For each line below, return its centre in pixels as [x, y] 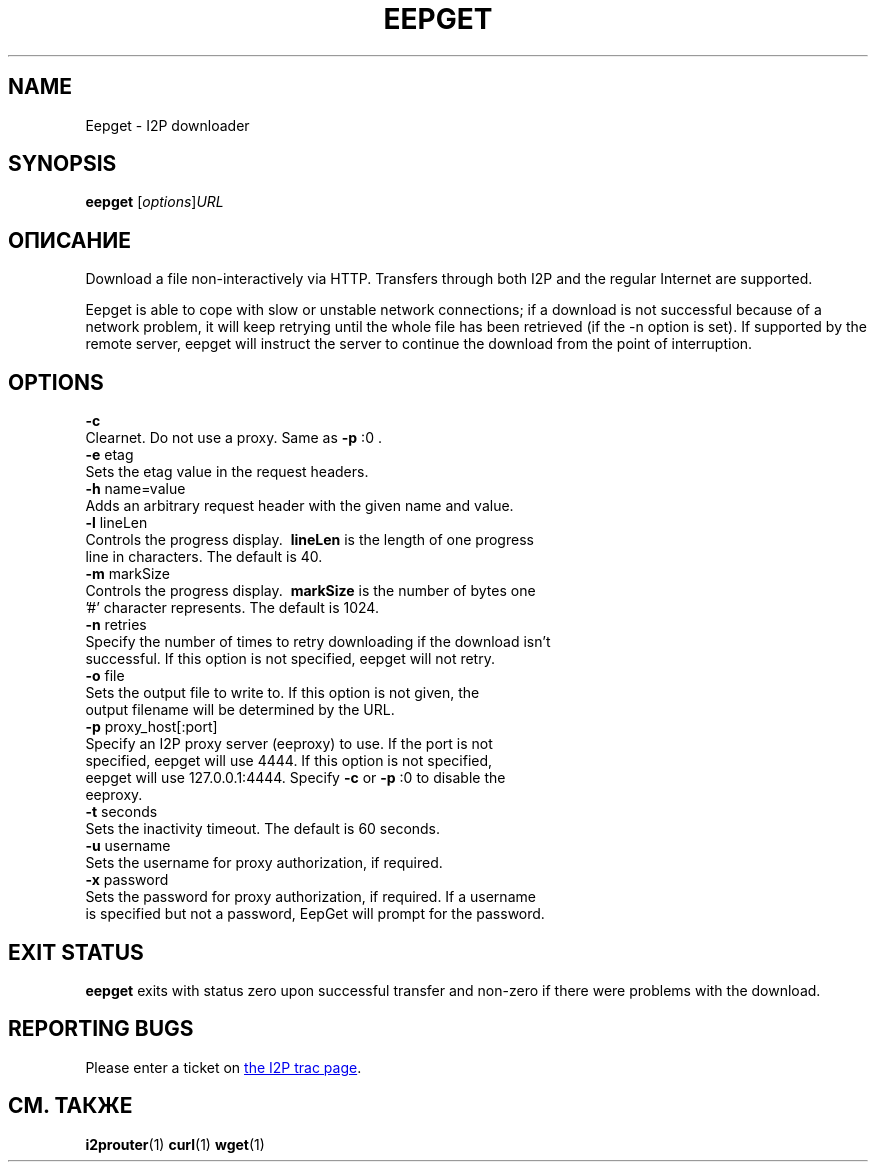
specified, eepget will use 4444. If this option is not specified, [289, 761]
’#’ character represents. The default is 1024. [232, 608]
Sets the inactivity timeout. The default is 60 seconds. [263, 829]
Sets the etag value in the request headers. [227, 472]
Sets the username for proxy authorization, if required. [264, 863]
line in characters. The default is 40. [204, 557]
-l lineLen [116, 523]
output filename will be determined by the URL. [240, 710]
